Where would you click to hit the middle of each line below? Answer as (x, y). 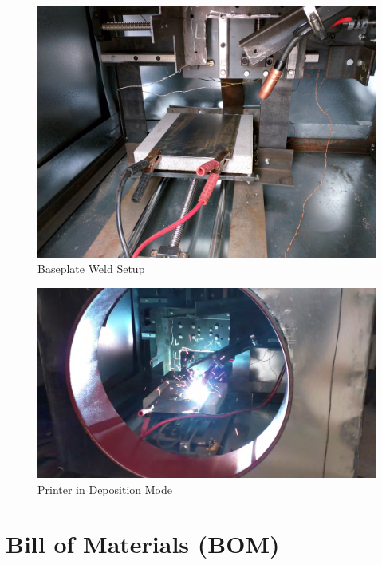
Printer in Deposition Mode (105, 489)
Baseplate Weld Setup (91, 269)
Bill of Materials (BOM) (143, 544)
